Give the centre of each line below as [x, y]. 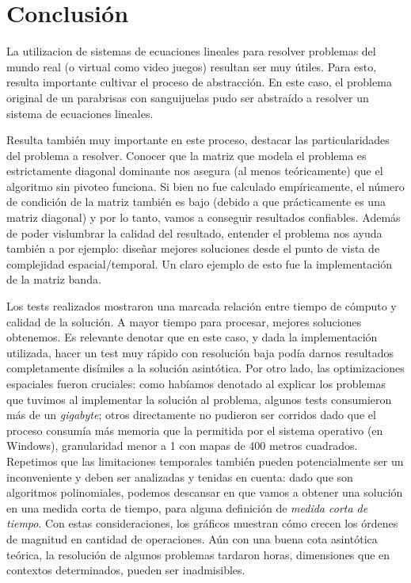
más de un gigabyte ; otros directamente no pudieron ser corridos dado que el [191, 415]
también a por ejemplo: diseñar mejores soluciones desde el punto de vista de [193, 248]
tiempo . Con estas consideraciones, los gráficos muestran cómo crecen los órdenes [202, 523]
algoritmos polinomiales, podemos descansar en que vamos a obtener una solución [205, 492]
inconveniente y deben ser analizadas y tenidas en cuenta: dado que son [180, 476]
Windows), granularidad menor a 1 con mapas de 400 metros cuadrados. [182, 446]
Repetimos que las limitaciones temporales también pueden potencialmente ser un [205, 461]
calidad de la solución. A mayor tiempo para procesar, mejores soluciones [184, 321]
